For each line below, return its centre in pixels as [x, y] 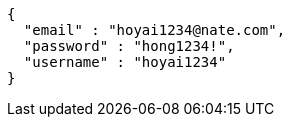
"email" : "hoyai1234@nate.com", [154, 30]
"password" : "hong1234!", [129, 46]
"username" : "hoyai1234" [125, 62]
